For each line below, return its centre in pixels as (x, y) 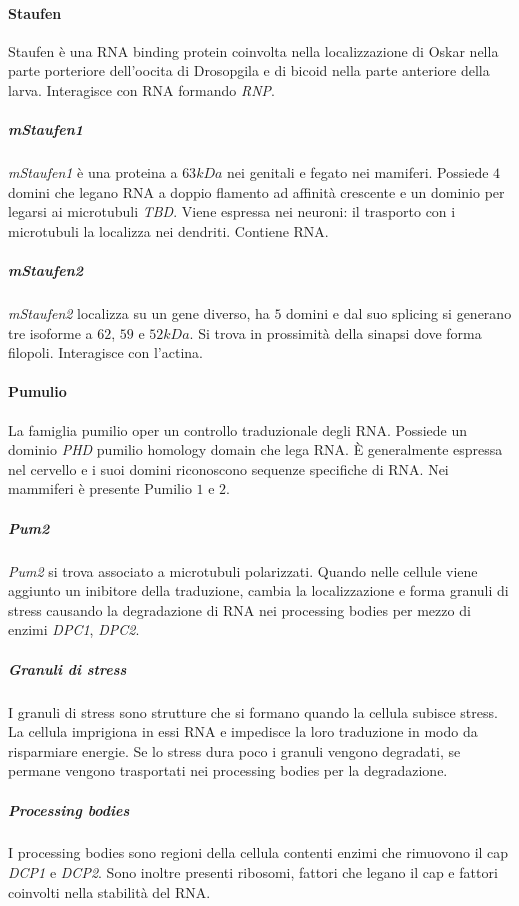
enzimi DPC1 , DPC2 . (74, 629)
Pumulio (37, 391)
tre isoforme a (50, 332)
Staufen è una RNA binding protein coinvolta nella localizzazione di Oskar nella (253, 50)
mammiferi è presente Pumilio (100, 488)
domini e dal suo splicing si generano (399, 313)
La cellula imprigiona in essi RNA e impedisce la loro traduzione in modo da (243, 731)
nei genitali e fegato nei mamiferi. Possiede (358, 172)
